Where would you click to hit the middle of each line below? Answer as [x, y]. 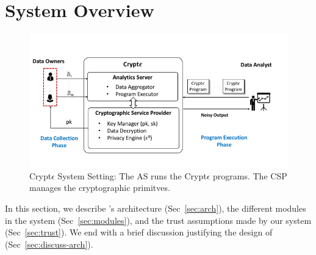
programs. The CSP [250, 175]
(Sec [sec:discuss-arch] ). [49, 244]
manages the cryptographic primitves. [100, 188]
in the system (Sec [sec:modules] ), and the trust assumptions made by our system [158, 220]
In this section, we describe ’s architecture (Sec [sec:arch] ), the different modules [156, 208]
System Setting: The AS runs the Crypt [132, 175]
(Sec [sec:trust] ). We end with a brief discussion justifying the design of [139, 232]
